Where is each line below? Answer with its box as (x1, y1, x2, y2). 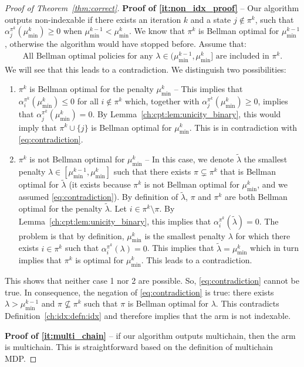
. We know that (129, 25, 185, 37)
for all (77, 95, 99, 107)
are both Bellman (225, 191, 288, 203)
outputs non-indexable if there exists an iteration (5, 13, 181, 25)
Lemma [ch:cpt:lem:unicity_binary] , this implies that (18, 215, 211, 227)
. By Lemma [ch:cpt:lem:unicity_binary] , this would (92, 108, 281, 120)
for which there (235, 229, 291, 242)
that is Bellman (220, 165, 276, 177)
